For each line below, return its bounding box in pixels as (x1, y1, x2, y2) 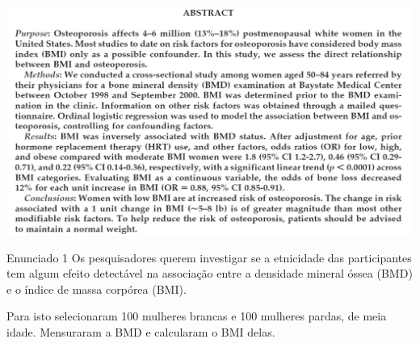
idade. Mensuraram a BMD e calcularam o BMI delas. (6, 323, 275, 340)
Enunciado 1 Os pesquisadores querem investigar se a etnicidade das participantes (6, 249, 412, 266)
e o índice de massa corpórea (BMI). (6, 280, 187, 297)
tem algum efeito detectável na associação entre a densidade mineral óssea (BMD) (6, 265, 413, 282)
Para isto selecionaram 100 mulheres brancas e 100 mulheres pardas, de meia (6, 307, 387, 324)
